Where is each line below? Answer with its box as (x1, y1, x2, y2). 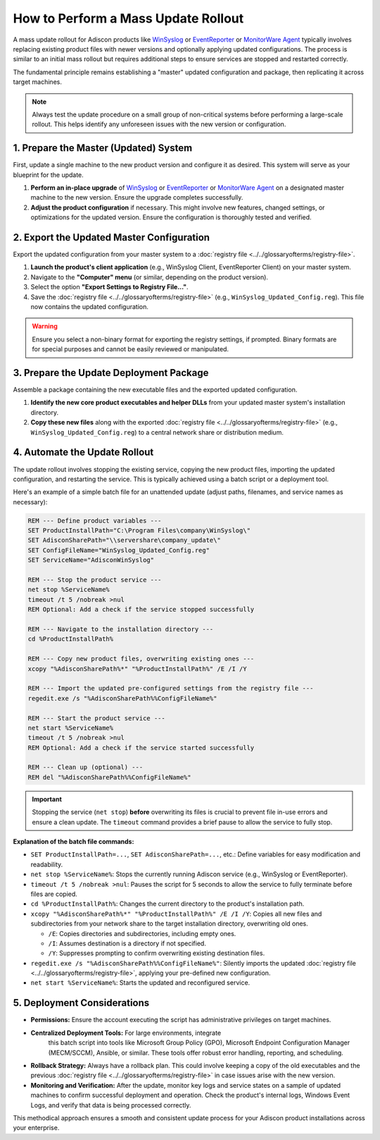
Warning (32, 322, 58, 331)
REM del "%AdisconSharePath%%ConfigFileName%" (27, 773, 191, 781)
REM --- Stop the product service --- (27, 576, 162, 584)
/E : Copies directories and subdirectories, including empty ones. (48, 929, 236, 938)
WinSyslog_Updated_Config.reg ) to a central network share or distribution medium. (30, 427, 284, 437)
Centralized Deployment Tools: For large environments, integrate (30, 1029, 222, 1037)
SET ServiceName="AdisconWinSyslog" (27, 556, 155, 564)
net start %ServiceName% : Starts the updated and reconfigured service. (30, 978, 251, 987)
